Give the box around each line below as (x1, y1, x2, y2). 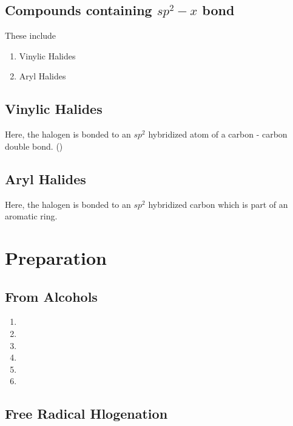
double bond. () (5, 139, 63, 152)
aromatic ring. (5, 210, 58, 222)
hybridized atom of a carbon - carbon (148, 128, 288, 141)
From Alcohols (5, 287, 98, 305)
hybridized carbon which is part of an (148, 198, 288, 210)
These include (5, 29, 56, 42)
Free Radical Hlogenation (5, 404, 168, 423)
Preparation (5, 245, 107, 270)
